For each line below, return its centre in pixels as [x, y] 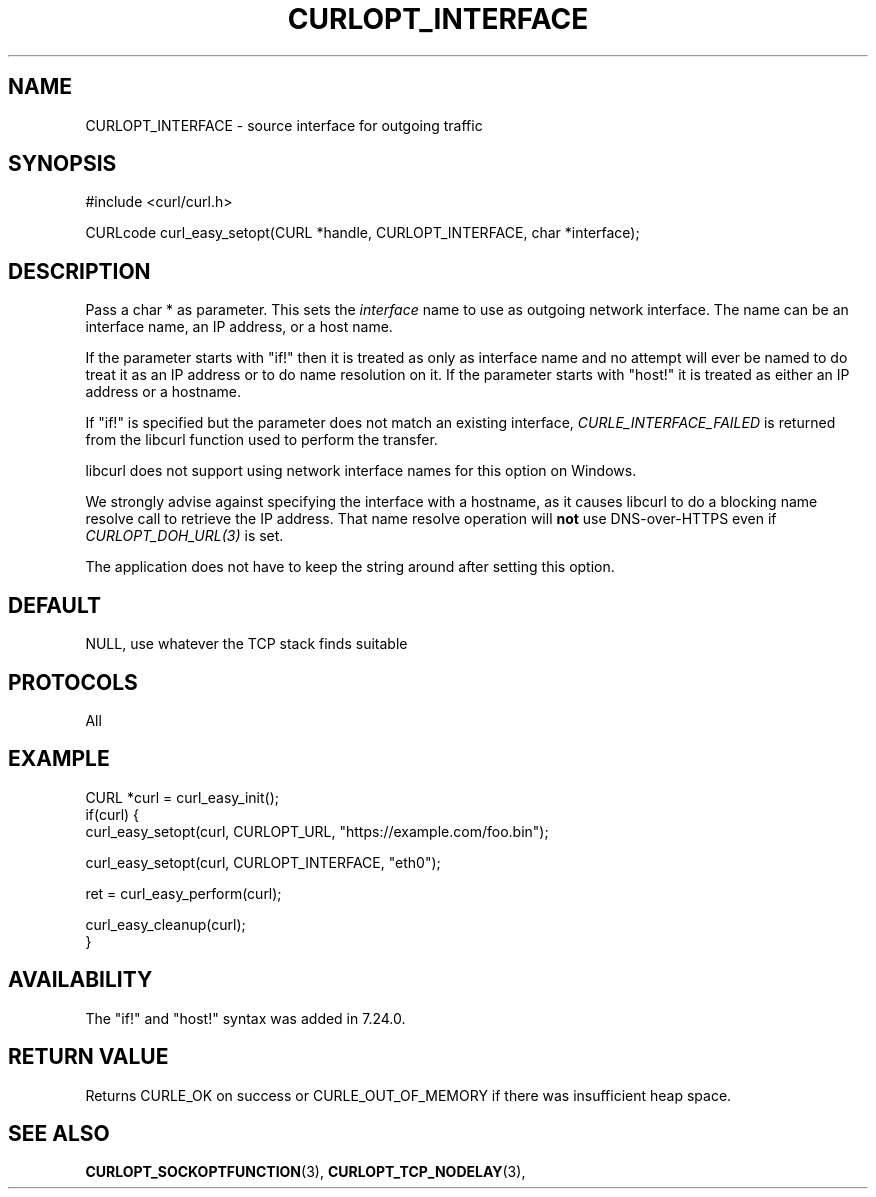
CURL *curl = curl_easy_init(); [182, 797]
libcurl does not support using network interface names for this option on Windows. [361, 471]
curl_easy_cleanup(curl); [165, 924]
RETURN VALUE [88, 1057]
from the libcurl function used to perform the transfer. [261, 440]
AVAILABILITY [80, 980]
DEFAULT [54, 605]
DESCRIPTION [79, 271]
